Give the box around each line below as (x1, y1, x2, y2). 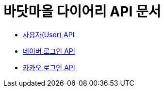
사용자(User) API (23, 30, 75, 39)
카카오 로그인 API (23, 63, 75, 72)
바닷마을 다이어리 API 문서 (3, 3, 161, 20)
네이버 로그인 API (23, 46, 75, 55)
